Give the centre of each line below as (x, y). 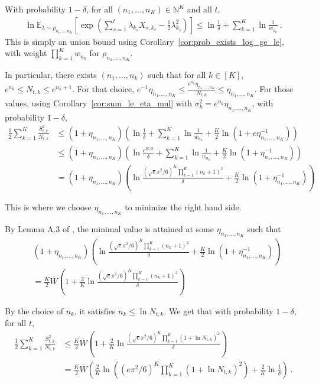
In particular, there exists (51, 75)
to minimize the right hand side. (183, 206)
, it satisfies (95, 310)
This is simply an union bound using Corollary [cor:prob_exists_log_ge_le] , (144, 41)
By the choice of (34, 310)
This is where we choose (48, 206)
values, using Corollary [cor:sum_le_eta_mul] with (98, 103)
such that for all (177, 75)
